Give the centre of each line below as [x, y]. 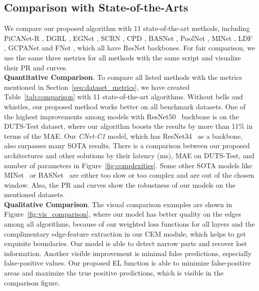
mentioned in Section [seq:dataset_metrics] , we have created [97, 87]
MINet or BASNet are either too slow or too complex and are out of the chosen [129, 175]
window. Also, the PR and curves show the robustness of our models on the [120, 184]
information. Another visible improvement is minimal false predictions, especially [128, 253]
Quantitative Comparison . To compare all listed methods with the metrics [123, 77]
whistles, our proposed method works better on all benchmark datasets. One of [125, 106]
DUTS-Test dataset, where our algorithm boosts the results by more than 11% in [129, 126]
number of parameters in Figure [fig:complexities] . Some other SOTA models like [128, 165]
